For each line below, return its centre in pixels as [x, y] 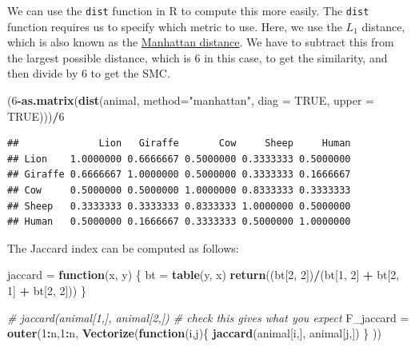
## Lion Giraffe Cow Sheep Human [179, 144]
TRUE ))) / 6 [36, 116]
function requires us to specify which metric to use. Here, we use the [175, 26]
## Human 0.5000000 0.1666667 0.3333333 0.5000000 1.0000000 [179, 222]
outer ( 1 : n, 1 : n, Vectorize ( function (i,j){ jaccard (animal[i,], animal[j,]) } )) [194, 333]
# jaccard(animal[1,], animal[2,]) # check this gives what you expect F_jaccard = [208, 317]
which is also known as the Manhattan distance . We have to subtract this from [201, 42]
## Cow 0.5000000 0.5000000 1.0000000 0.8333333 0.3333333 [179, 190]
